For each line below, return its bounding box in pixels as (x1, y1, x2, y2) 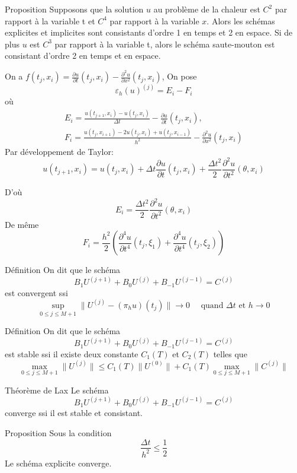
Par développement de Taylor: (5, 145, 114, 157)
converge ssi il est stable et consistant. (5, 407, 143, 419)
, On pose (162, 70, 197, 82)
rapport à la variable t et (5, 14, 95, 27)
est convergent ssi (5, 286, 68, 299)
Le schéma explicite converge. (5, 456, 112, 469)
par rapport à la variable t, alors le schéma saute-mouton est (54, 37, 275, 50)
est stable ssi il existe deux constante (5, 347, 138, 360)
